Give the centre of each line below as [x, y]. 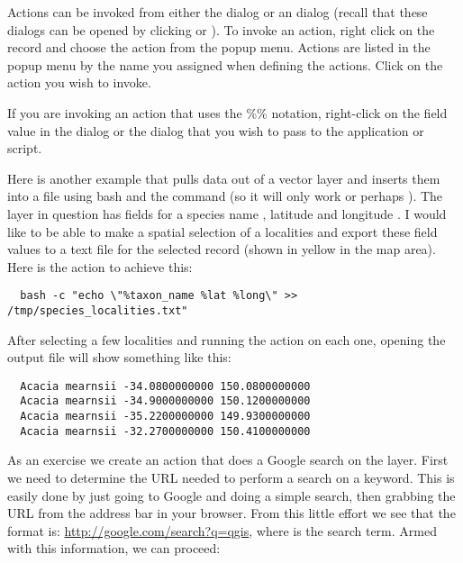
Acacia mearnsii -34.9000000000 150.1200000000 [165, 401]
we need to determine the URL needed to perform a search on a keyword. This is [231, 478]
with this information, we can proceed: [114, 548]
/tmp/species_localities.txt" [98, 310]
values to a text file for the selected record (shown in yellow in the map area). [222, 249]
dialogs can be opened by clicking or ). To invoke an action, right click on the [221, 29]
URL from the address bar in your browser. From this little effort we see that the [231, 513]
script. [25, 148]
